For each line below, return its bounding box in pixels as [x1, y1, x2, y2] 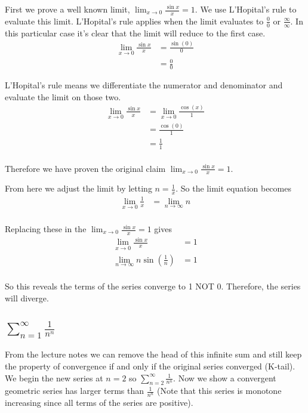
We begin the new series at [5, 371, 103, 384]
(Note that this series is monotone [156, 384, 282, 397]
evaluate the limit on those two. [5, 90, 121, 103]
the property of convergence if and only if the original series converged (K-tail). [5, 359, 295, 372]
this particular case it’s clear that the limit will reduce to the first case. [5, 26, 266, 39]
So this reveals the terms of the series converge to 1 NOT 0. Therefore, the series [5, 279, 301, 292]
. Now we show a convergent [173, 371, 276, 384]
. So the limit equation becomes [175, 182, 291, 195]
